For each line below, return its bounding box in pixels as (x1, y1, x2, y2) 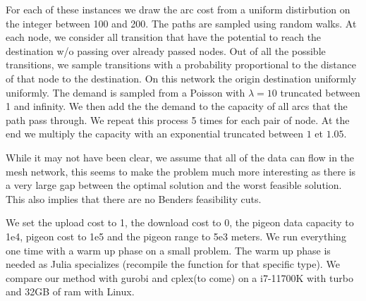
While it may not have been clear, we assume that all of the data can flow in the (6, 149, 355, 164)
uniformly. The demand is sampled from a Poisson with (6, 85, 245, 99)
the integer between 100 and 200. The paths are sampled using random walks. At (6, 16, 357, 30)
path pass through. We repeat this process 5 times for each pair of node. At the (6, 112, 350, 127)
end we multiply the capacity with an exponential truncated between (6, 126, 303, 141)
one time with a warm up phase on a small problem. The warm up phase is (6, 242, 331, 257)
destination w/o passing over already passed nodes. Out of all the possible (6, 43, 326, 58)
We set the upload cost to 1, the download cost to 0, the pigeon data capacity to (6, 215, 354, 230)
